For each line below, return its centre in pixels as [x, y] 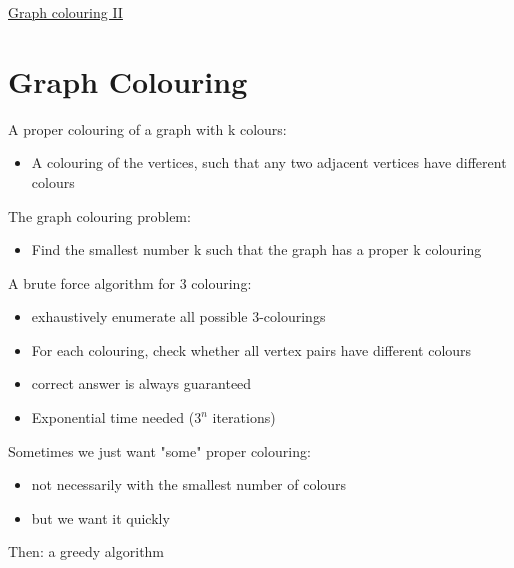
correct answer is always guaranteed [141, 383]
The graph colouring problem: [99, 215]
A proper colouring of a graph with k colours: [147, 128]
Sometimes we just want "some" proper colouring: [159, 450]
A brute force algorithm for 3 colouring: [130, 282]
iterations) [244, 417]
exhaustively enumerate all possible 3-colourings [178, 316]
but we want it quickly [100, 517]
